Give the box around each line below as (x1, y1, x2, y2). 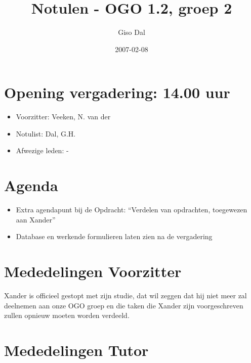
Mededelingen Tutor (4, 340, 149, 360)
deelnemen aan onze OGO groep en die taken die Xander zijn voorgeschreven (4, 300, 243, 310)
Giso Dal (118, 27, 145, 37)
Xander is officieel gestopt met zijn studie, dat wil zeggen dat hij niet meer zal (4, 290, 247, 301)
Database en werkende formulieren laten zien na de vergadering (16, 231, 213, 242)
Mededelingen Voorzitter (4, 261, 182, 282)
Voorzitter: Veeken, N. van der (16, 111, 111, 122)
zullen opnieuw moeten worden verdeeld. (4, 310, 130, 321)
